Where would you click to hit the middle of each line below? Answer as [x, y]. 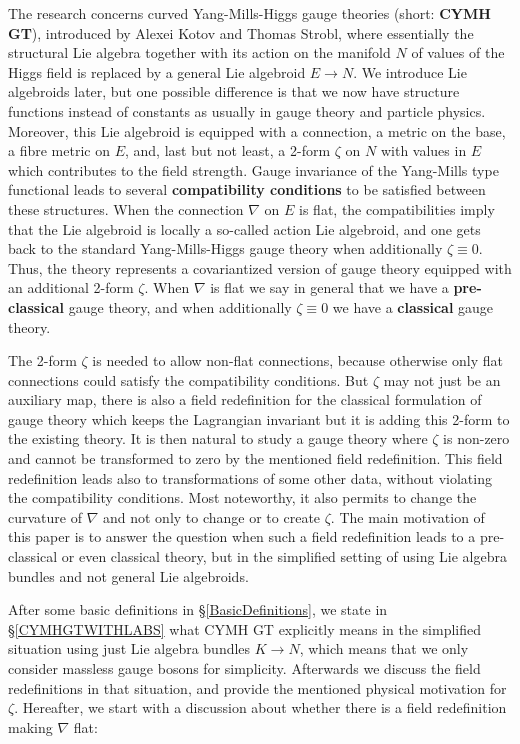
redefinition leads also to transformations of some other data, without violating [250, 477]
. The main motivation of [407, 516]
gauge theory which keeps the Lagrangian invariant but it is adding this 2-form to [259, 418]
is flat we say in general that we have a [329, 287]
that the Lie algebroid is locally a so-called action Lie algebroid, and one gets [244, 228]
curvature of [45, 516]
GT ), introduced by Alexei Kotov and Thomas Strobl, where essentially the [241, 32]
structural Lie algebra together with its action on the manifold [199, 52]
